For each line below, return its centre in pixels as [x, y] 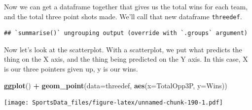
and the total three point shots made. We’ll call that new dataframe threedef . [123, 16]
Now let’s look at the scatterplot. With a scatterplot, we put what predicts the [123, 49]
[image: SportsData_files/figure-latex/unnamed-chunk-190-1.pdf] [113, 103]
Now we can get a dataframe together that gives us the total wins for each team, [126, 6]
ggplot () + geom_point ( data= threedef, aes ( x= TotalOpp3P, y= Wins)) [116, 85]
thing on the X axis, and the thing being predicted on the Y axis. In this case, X [126, 59]
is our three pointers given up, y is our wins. [71, 69]
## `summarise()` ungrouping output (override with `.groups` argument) [126, 33]
